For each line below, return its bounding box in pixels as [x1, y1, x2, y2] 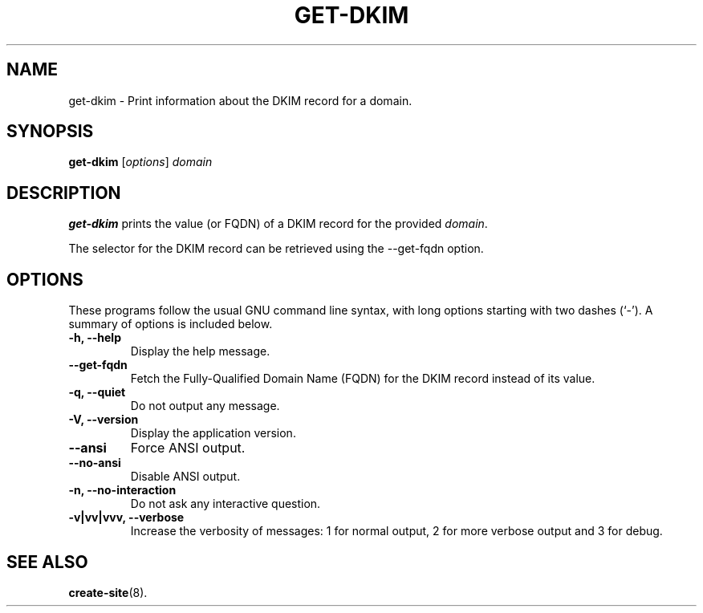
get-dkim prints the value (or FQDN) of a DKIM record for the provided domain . [68, 217, 488, 231]
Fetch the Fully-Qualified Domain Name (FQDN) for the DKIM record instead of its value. [130, 371, 595, 386]
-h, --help [68, 331, 121, 345]
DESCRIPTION [6, 182, 121, 203]
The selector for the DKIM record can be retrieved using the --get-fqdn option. [68, 242, 484, 256]
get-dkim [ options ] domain [68, 155, 213, 169]
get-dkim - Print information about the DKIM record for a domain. [68, 93, 412, 108]
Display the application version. [130, 426, 296, 440]
